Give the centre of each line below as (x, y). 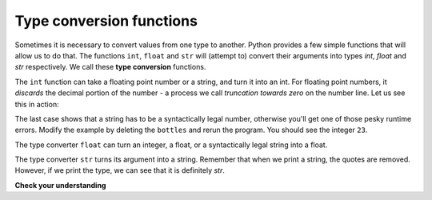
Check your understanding (60, 185)
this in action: (37, 104)
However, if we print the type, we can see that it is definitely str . (120, 170)
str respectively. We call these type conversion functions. (110, 67)
